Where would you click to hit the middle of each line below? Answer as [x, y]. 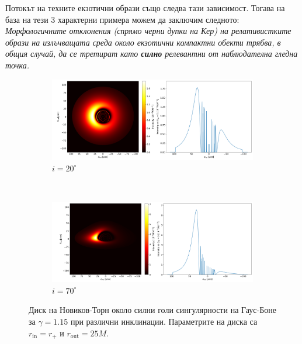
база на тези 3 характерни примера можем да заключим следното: [122, 19]
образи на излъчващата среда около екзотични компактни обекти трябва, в [143, 42]
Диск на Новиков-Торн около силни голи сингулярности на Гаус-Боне [152, 310]
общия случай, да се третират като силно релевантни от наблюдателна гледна [152, 54]
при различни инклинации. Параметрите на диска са [164, 321]
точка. [17, 65]
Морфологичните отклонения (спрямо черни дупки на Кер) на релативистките [148, 31]
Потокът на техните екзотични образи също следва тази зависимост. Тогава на [145, 8]
